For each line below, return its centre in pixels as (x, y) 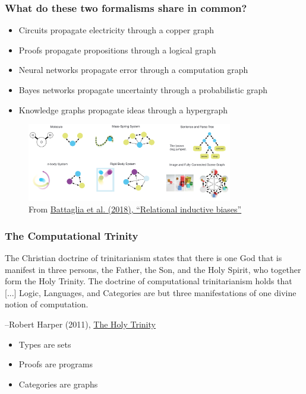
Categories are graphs (58, 384)
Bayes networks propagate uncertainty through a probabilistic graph (143, 90)
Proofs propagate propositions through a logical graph (117, 50)
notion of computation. (47, 304)
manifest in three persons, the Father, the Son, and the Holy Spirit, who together (153, 269)
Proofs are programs (56, 364)
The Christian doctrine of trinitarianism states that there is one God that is (143, 258)
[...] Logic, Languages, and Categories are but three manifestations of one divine (151, 292)
